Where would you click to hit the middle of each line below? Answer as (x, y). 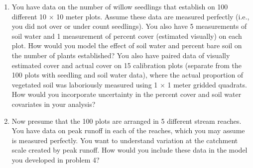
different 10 (29, 16)
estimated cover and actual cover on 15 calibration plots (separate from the (127, 65)
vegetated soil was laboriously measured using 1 (85, 84)
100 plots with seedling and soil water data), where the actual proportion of (127, 75)
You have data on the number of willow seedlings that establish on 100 (120, 6)
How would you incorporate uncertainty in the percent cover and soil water (126, 94)
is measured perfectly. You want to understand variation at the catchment (125, 140)
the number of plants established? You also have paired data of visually (121, 55)
